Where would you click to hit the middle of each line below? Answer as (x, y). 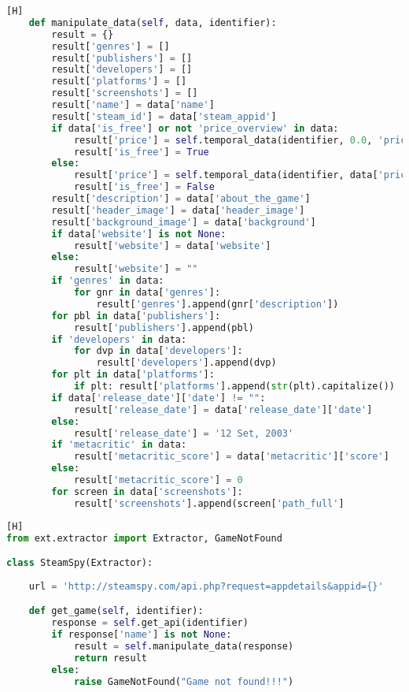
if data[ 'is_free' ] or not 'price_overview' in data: (195, 128)
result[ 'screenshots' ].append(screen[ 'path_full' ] (209, 503)
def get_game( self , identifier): (116, 611)
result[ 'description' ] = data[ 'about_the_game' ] (181, 199)
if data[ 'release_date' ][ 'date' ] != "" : (158, 398)
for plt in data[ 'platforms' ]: (133, 375)
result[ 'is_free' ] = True (141, 152)
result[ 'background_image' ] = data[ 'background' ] (184, 222)
